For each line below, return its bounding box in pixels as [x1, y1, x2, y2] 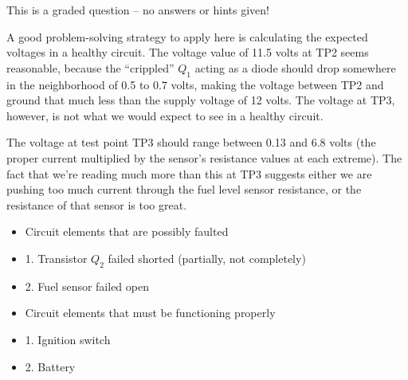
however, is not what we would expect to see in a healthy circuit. [6, 107, 324, 123]
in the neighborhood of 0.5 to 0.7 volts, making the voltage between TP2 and [6, 76, 384, 92]
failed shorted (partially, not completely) [108, 249, 306, 266]
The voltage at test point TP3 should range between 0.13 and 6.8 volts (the [6, 134, 376, 151]
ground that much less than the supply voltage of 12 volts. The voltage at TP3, [6, 92, 395, 108]
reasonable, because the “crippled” [6, 59, 175, 76]
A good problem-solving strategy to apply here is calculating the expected [6, 28, 368, 45]
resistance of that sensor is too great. [6, 196, 187, 213]
